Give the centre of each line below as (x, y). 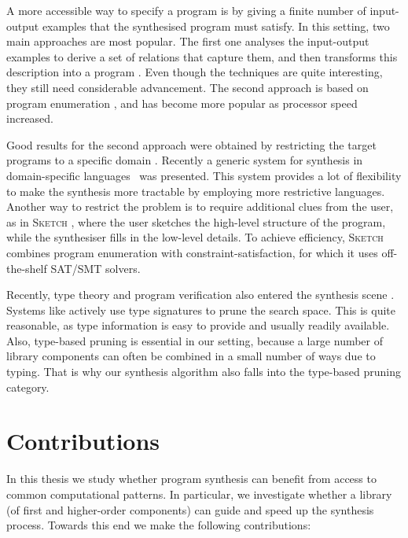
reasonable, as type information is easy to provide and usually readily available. (198, 325)
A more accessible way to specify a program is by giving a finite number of (186, 10)
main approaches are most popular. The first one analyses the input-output (188, 41)
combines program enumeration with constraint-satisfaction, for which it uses (192, 252)
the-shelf (27, 268)
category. (28, 387)
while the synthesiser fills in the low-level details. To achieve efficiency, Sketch (195, 237)
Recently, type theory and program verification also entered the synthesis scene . (200, 295)
